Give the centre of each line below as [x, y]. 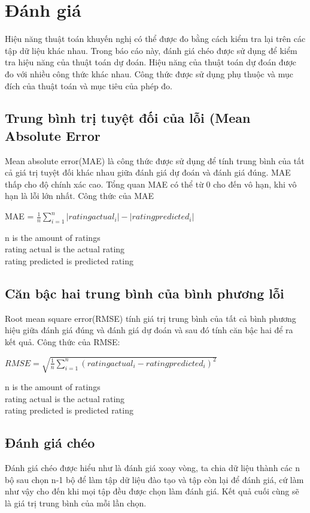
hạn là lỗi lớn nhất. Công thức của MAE [80, 196]
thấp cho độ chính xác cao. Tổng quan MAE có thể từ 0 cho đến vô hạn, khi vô [151, 184]
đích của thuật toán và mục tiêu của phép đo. [89, 85]
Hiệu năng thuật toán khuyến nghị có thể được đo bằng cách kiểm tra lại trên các [155, 39]
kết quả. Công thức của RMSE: [63, 342]
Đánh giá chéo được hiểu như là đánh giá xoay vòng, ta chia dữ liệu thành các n [152, 468]
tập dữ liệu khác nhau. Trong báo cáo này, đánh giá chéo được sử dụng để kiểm [151, 50]
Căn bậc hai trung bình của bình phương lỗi [145, 293]
